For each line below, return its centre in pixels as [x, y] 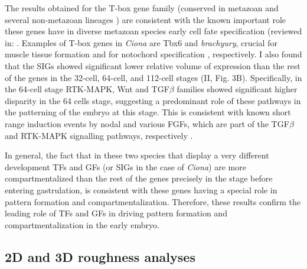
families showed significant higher [237, 89]
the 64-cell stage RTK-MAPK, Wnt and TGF [87, 89]
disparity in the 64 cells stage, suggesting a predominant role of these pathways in [153, 100]
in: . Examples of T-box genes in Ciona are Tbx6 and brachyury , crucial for [141, 42]
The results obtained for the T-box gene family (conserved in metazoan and [142, 8]
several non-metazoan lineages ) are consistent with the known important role [146, 19]
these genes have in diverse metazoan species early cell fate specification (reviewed [153, 31]
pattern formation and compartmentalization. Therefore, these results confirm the [153, 201]
